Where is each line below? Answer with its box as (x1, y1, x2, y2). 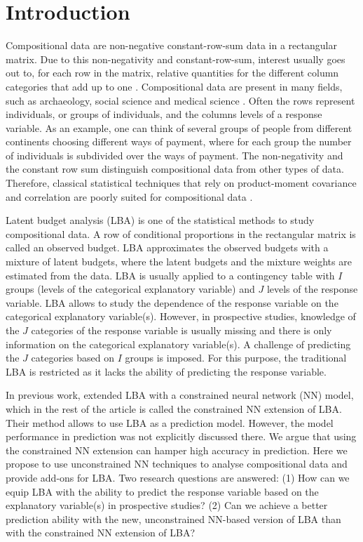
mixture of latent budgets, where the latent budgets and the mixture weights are (6, 254, 352, 269)
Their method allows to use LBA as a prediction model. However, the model (6, 415, 334, 430)
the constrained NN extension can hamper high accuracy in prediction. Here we (6, 442, 348, 457)
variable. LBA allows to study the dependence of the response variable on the (6, 295, 338, 310)
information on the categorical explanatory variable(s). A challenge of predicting (6, 336, 351, 351)
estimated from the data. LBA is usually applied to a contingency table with (6, 267, 335, 282)
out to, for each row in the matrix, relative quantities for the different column (6, 65, 339, 80)
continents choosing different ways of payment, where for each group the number (6, 134, 352, 149)
